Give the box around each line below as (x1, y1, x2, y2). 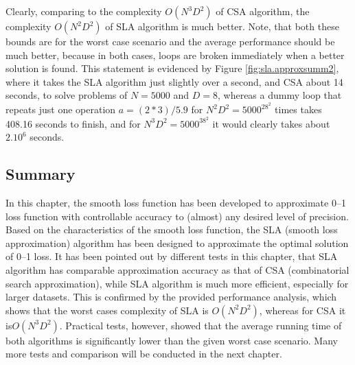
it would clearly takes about (212, 116, 330, 130)
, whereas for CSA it (259, 303, 346, 317)
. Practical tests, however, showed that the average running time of (59, 318, 342, 332)
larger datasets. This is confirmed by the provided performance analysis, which (5, 290, 337, 304)
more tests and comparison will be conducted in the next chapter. (5, 346, 282, 361)
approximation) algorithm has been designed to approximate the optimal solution (5, 235, 349, 250)
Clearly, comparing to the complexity (5, 4, 162, 18)
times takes (275, 102, 322, 117)
